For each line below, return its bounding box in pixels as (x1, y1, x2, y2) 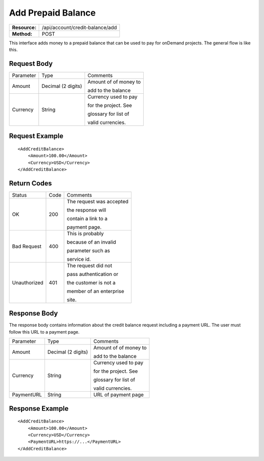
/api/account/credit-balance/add (42, 24, 117, 31)
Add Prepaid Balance (9, 7, 96, 18)
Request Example (9, 132, 64, 140)
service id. (66, 255, 91, 262)
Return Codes (9, 179, 52, 188)
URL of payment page (93, 391, 144, 398)
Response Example (9, 404, 68, 413)
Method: (12, 30, 33, 37)
